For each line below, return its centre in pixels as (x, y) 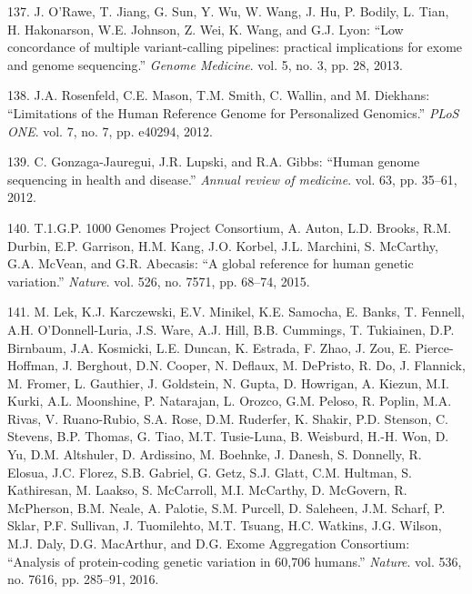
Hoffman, (33, 365)
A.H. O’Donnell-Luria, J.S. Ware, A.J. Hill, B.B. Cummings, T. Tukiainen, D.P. (231, 329)
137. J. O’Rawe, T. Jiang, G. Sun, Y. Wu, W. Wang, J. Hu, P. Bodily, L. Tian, (228, 11)
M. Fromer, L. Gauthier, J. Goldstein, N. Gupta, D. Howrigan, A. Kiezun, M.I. (228, 383)
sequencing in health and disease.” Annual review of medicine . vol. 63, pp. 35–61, (232, 179)
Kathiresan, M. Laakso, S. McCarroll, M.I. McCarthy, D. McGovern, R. (207, 490)
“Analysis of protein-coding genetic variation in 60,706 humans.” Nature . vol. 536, (235, 561)
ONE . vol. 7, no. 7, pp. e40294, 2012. (110, 131)
